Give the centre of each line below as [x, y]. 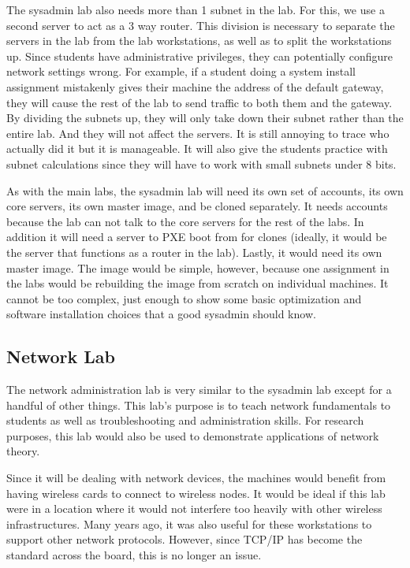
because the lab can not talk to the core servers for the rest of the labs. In [185, 221]
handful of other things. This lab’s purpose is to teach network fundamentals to [199, 405]
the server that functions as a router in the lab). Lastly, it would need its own [194, 252]
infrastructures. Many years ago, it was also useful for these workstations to [189, 523]
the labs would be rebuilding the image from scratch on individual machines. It [198, 283]
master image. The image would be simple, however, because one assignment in [198, 267]
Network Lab [61, 356]
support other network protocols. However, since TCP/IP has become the [184, 539]
